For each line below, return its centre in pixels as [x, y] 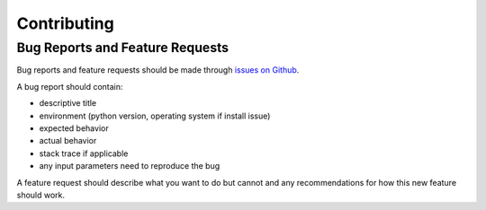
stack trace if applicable [84, 153]
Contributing [65, 23]
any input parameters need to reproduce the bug [130, 166]
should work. [41, 195]
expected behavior [74, 128]
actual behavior [68, 141]
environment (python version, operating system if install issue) [155, 116]
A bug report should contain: [70, 86]
